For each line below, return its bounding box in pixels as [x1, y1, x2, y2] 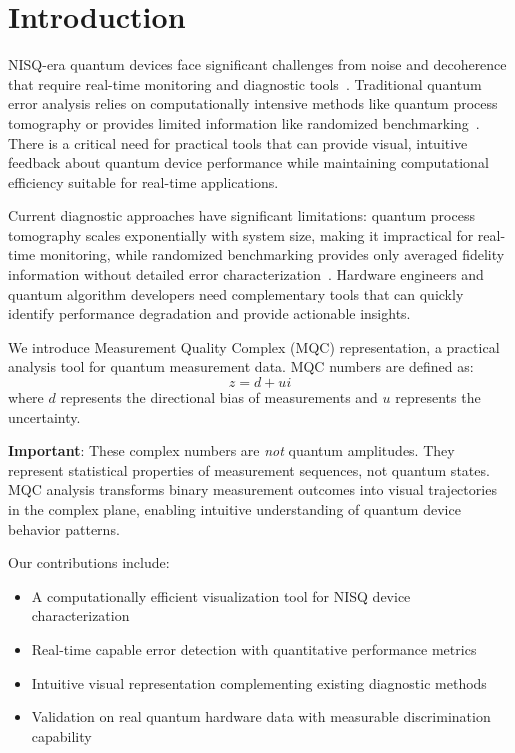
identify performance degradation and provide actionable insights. [8, 303, 411, 324]
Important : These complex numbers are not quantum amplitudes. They [8, 440, 455, 461]
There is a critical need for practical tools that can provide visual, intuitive [8, 132, 468, 153]
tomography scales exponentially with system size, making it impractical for [8, 224, 474, 245]
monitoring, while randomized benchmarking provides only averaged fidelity [39, 244, 505, 265]
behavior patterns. [8, 518, 120, 539]
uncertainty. [8, 406, 81, 427]
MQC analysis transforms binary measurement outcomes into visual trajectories [8, 479, 497, 500]
